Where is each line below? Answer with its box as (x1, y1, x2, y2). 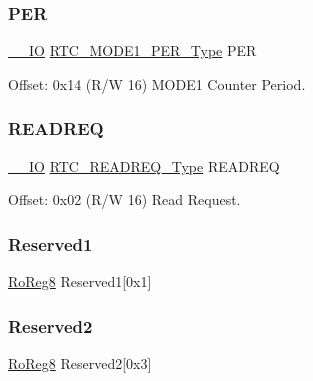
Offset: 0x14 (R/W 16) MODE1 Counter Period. (8, 73, 306, 94)
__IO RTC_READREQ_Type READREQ (8, 155, 280, 176)
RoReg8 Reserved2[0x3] (8, 352, 152, 373)
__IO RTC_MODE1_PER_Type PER (8, 40, 257, 61)
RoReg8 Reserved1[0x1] (8, 271, 152, 292)
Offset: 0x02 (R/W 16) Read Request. (8, 189, 241, 210)
